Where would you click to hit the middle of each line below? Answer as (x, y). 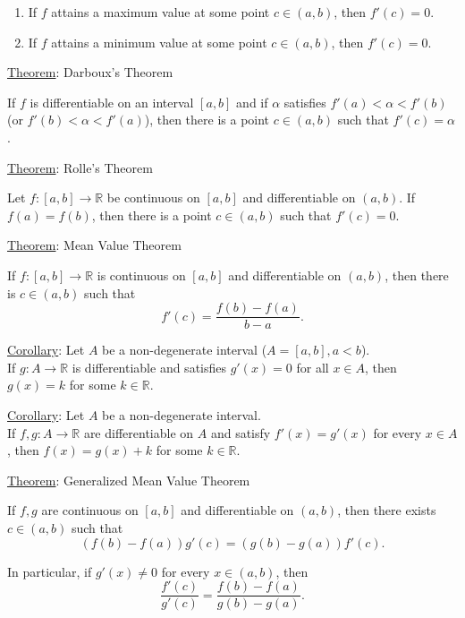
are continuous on (90, 510)
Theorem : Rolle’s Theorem (80, 167)
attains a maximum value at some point (161, 12)
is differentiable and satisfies (149, 367)
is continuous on (141, 275)
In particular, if (50, 571)
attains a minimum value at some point (159, 42)
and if (252, 102)
